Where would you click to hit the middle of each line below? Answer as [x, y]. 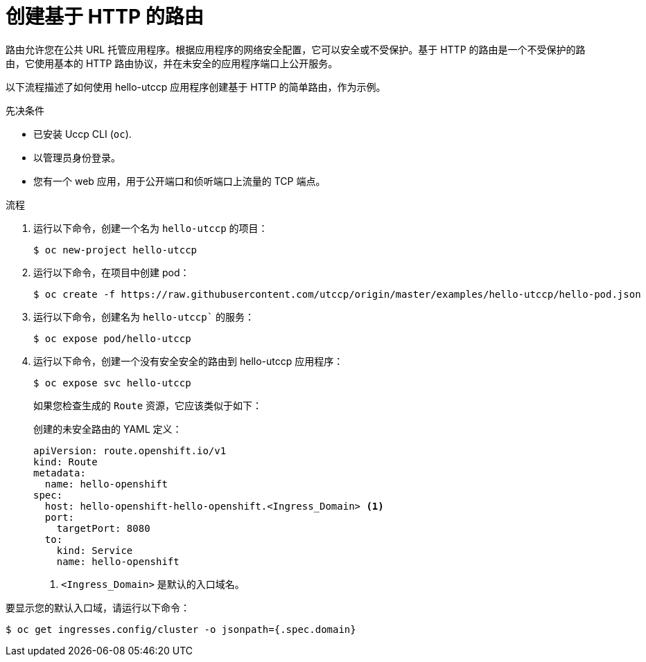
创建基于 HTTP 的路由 [105, 17]
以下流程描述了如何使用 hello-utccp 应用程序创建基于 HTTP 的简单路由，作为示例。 [196, 87]
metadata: [60, 473]
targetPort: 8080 [103, 528]
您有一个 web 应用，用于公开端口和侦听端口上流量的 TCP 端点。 [180, 181]
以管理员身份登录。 [77, 157]
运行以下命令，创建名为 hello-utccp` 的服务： [144, 316]
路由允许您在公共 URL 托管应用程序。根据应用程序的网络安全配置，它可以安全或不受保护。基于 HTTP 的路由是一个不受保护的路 [296, 49]
